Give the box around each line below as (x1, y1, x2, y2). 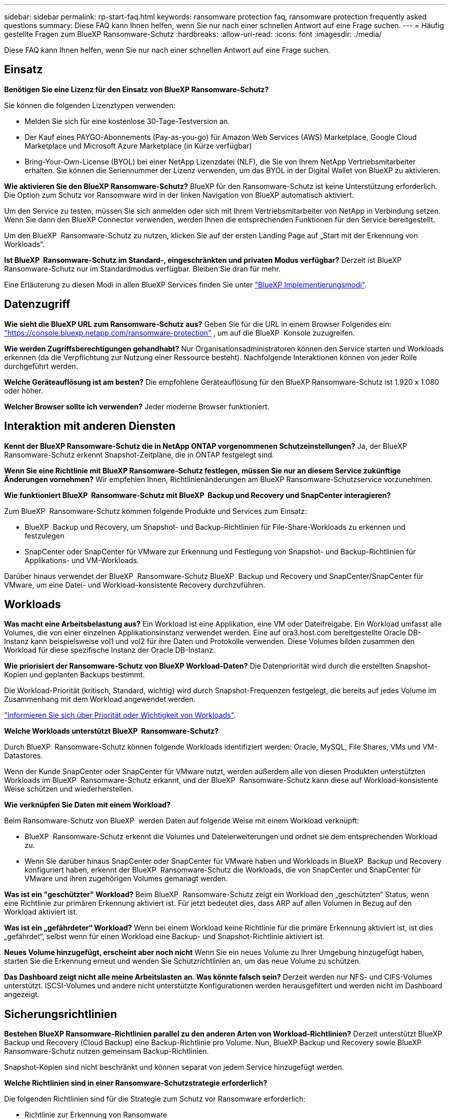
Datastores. (4, 751, 43, 760)
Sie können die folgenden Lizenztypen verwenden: (4, 100, 176, 110)
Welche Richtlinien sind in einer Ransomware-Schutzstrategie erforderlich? (4, 1079, 268, 1088)
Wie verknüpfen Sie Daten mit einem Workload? (4, 800, 171, 810)
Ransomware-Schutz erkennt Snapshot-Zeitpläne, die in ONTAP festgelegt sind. (4, 450, 274, 459)
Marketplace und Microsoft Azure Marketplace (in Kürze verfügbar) (25, 141, 252, 150)
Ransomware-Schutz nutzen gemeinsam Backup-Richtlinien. (4, 1047, 209, 1056)
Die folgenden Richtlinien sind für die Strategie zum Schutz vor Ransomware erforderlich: (4, 1094, 305, 1104)
